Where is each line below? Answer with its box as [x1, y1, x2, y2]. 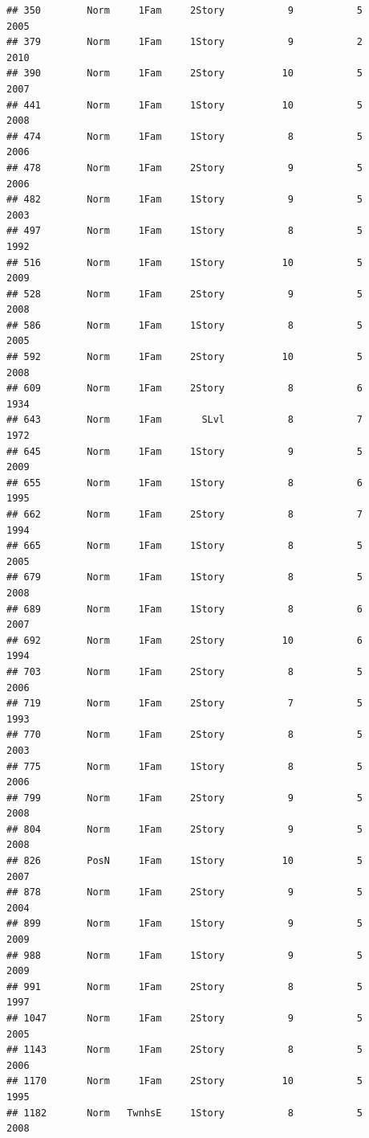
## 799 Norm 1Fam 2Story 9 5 [6, 792, 363, 804]
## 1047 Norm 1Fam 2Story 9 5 [6, 1013, 363, 1024]
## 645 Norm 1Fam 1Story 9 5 [6, 445, 363, 457]
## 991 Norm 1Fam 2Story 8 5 [6, 980, 363, 993]
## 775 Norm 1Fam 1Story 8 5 [6, 760, 363, 772]
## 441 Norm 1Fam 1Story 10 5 [6, 99, 363, 111]
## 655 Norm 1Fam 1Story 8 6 [6, 477, 363, 489]
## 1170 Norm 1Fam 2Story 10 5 [6, 1075, 363, 1087]
